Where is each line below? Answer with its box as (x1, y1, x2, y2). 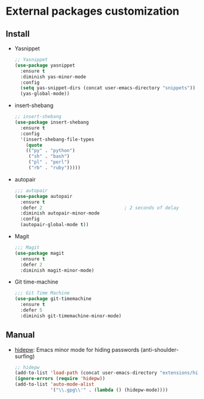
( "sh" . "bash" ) (28, 153, 70, 159)
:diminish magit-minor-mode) (20, 267, 95, 273)
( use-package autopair (14, 193, 73, 199)
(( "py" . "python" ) (26, 148, 76, 154)
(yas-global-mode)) (20, 90, 70, 97)
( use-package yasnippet (14, 62, 76, 68)
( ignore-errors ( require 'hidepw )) (14, 376, 106, 382)
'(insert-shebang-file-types (20, 136, 95, 142)
